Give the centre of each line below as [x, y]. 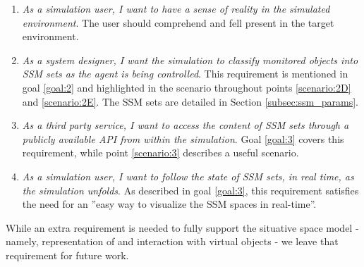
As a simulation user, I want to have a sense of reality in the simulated [176, 8]
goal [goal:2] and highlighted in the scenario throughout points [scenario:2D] [187, 87]
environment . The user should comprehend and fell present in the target [178, 22]
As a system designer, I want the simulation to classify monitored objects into [190, 60]
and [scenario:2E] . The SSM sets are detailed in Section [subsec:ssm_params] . [190, 101]
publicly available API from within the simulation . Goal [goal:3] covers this [183, 138]
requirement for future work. [67, 255]
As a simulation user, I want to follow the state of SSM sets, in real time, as [188, 176]
